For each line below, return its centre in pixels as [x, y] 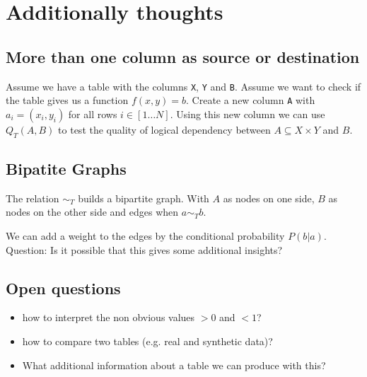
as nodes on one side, [269, 198]
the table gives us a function [67, 100]
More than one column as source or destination [183, 56]
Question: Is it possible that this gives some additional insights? [144, 249]
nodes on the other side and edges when [92, 212]
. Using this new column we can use [247, 114]
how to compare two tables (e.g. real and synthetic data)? [147, 341]
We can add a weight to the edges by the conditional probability [145, 236]
